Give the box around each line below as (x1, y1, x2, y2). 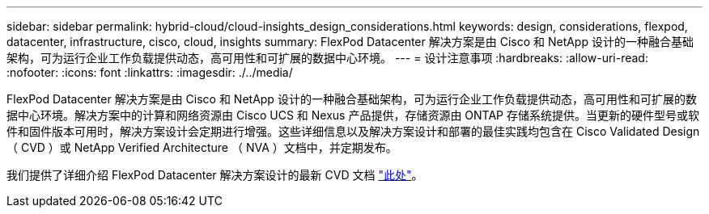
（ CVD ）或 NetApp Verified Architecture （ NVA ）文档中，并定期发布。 (6, 141, 397, 154)
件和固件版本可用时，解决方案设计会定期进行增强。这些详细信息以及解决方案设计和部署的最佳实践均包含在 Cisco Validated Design (6, 124, 700, 138)
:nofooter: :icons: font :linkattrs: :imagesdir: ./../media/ (6, 65, 293, 79)
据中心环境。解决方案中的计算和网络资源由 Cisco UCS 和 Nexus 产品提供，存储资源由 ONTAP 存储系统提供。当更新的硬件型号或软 (6, 108, 699, 122)
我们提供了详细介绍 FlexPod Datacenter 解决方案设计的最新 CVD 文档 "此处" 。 (6, 168, 423, 182)
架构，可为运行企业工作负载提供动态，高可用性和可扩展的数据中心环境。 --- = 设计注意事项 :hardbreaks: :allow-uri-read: (6, 51, 648, 65)
